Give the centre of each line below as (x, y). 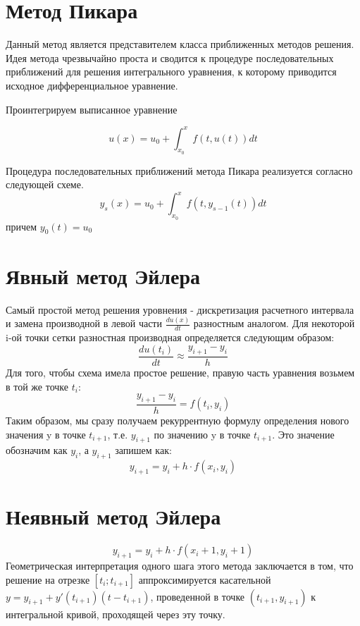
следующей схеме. (45, 184)
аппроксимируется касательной (205, 579)
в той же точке (37, 386)
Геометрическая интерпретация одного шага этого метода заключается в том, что (180, 565)
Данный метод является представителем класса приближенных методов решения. (180, 44)
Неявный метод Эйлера (113, 516)
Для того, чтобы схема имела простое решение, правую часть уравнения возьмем (180, 372)
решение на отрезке (48, 579)
